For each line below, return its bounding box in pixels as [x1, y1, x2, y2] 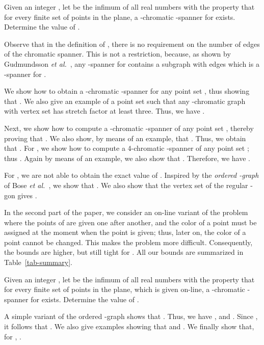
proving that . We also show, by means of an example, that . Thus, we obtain [4, 132, 246, 143]
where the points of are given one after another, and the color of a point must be [4, 217, 257, 227]
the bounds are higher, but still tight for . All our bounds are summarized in [4, 247, 244, 257]
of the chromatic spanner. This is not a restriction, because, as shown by [4, 48, 231, 59]
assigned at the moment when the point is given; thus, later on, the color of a [4, 227, 246, 237]
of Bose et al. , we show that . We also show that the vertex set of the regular [4, 179, 248, 190]
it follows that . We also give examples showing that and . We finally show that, [4, 321, 254, 332]
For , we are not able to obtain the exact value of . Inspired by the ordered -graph [4, 170, 259, 180]
